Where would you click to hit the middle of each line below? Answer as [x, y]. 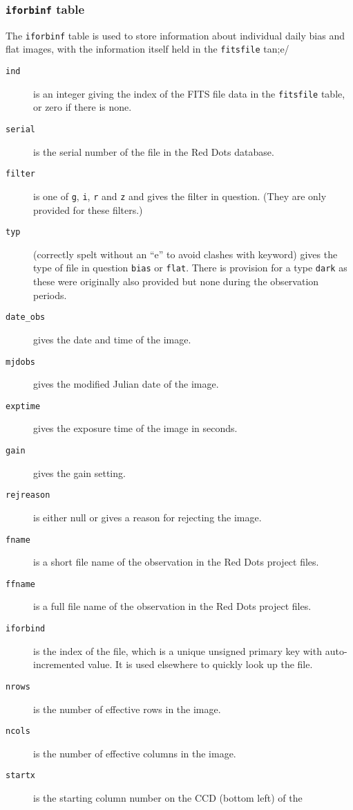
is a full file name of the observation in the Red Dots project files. [172, 606]
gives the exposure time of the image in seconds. [135, 428]
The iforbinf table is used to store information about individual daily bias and [175, 35]
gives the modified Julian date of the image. [126, 384]
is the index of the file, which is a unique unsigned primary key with [178, 650]
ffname [20, 584]
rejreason [28, 495]
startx [20, 776]
